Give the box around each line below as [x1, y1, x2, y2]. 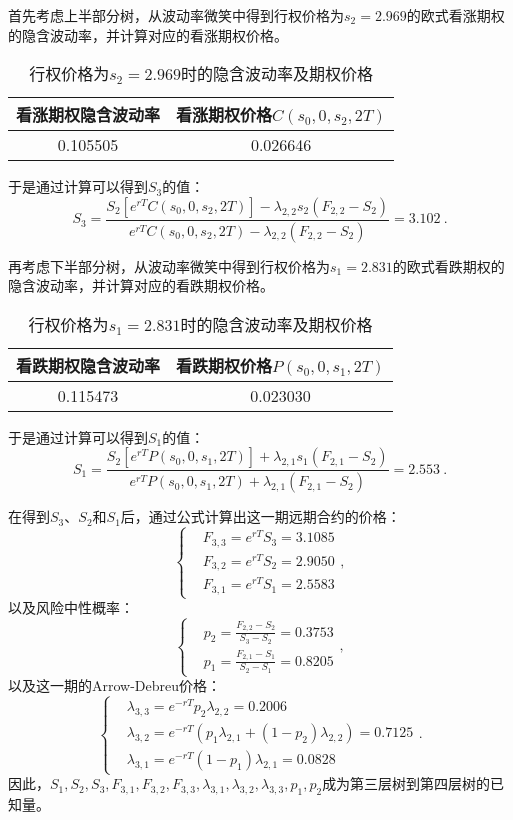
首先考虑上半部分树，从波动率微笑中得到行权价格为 [8, 5, 344, 25]
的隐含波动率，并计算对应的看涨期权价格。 [8, 24, 288, 45]
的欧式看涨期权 [406, 5, 505, 25]
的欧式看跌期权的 [392, 255, 505, 276]
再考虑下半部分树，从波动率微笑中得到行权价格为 [8, 255, 330, 276]
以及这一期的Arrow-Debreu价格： [8, 675, 222, 696]
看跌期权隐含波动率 [16, 353, 161, 377]
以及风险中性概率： [8, 597, 134, 618]
